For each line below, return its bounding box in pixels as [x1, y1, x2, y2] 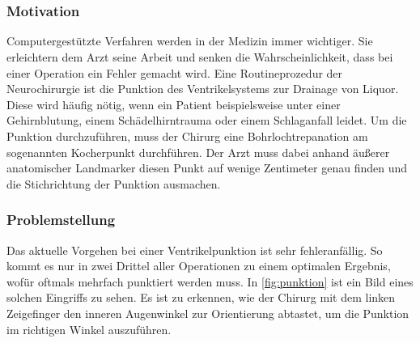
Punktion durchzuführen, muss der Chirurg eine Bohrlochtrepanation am [6, 128, 368, 145]
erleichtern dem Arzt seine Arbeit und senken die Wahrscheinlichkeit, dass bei [6, 49, 393, 66]
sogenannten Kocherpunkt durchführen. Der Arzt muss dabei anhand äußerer [6, 143, 390, 160]
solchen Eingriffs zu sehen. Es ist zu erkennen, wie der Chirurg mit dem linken [6, 289, 396, 306]
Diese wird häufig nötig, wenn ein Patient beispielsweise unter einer [6, 95, 341, 112]
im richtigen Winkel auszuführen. [6, 320, 172, 337]
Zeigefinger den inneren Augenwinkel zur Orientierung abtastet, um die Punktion [6, 305, 409, 322]
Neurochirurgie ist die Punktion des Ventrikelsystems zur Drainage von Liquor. [6, 80, 399, 97]
